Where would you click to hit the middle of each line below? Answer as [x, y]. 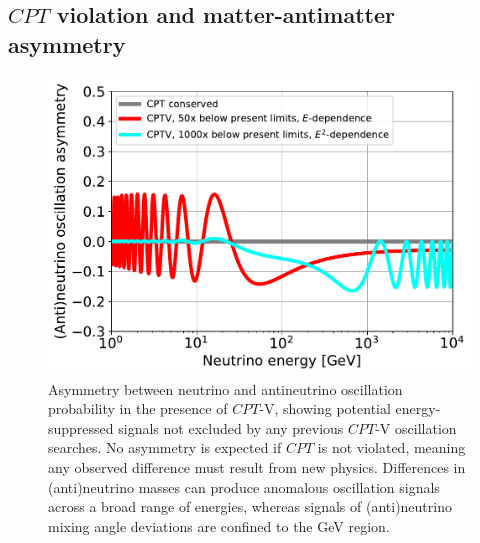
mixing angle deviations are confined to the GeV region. [219, 525]
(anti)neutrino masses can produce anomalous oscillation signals [244, 486]
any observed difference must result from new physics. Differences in [257, 467]
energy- [418, 408]
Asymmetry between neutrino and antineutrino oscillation [225, 388]
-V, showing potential [325, 408]
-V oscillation [416, 427]
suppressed [81, 427]
